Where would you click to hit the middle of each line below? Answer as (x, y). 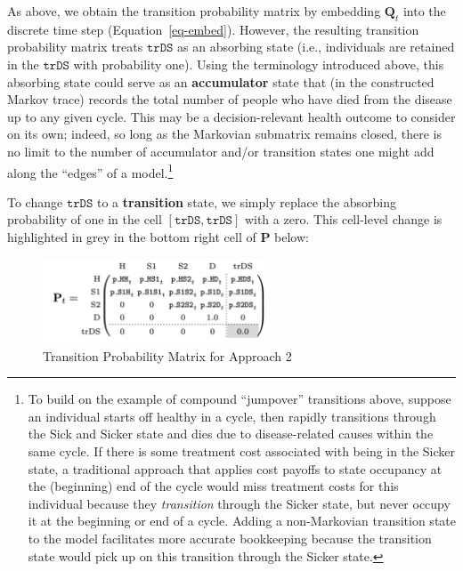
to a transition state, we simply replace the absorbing (247, 201)
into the (424, 11)
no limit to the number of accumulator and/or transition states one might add (221, 151)
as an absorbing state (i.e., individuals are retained (316, 47)
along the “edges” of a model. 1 (90, 171)
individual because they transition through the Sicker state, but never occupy (239, 503)
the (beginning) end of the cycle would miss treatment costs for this (213, 486)
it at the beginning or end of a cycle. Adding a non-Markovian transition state (242, 521)
